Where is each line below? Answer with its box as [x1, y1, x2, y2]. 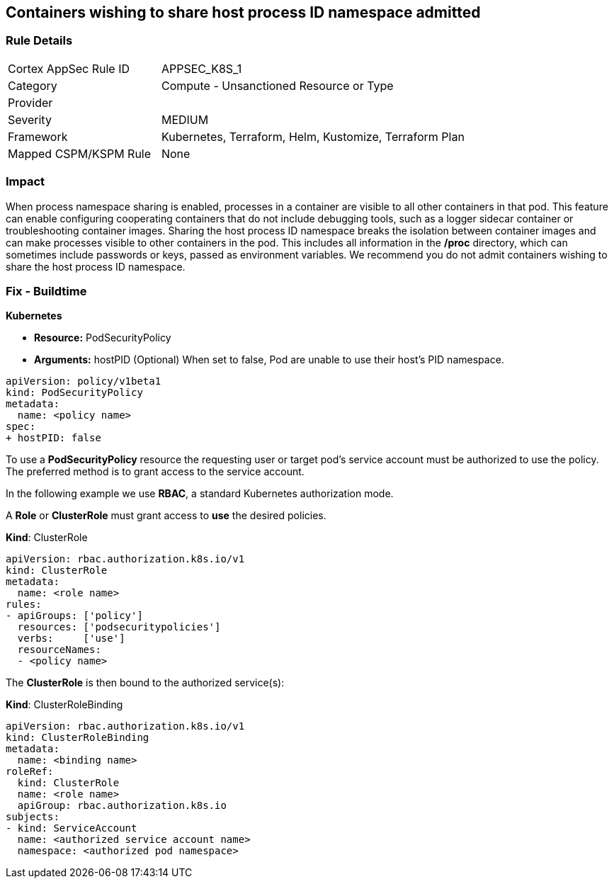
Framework [8, 129, 68, 144]
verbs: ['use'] [17, 633, 125, 645]
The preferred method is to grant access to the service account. [6, 465, 305, 478]
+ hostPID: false [6, 432, 101, 444]
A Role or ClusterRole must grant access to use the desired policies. [6, 509, 326, 522]
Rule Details [6, 33, 73, 48]
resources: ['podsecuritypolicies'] [17, 621, 221, 633]
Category [8, 78, 57, 93]
